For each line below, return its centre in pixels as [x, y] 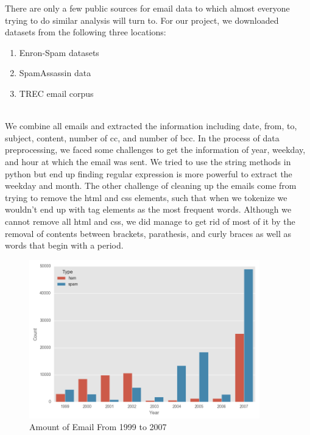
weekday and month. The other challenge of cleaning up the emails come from [151, 186]
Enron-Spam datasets [59, 52]
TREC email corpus [56, 93]
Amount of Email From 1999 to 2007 [98, 427]
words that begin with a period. [64, 245]
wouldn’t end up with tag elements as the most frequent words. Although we [148, 209]
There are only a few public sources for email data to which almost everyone [147, 8]
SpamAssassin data [55, 73]
